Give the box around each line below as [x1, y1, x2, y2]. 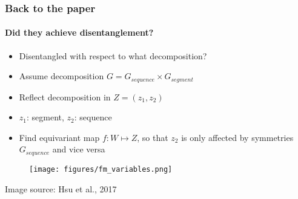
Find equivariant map [19, 131, 100, 143]
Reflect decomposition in [19, 90, 111, 103]
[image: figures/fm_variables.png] [29, 165, 173, 174]
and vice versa [52, 143, 105, 155]
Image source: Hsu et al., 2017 [5, 182, 117, 195]
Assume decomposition [19, 70, 104, 82]
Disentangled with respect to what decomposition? [19, 49, 207, 62]
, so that [137, 131, 168, 143]
